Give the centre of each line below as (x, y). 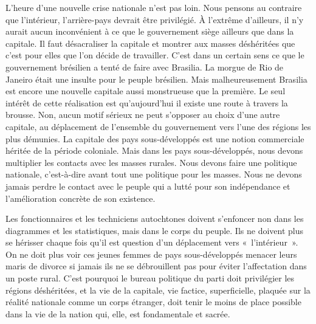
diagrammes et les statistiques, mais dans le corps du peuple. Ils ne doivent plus (155, 230)
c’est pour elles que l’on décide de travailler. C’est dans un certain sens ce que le (155, 55)
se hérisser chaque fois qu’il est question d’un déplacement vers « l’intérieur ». (152, 242)
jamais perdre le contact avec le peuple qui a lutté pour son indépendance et (148, 186)
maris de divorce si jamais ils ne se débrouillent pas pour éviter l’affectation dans (156, 266)
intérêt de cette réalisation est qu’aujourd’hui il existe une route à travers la (147, 102)
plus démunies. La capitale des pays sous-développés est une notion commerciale (155, 138)
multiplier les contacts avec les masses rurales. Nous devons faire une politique (151, 162)
